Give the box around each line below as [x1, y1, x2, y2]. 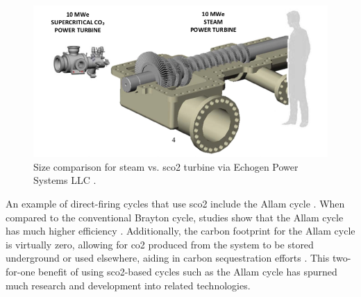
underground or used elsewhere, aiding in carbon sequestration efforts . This [6, 251, 330, 265]
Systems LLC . [33, 173, 96, 187]
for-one [6, 264, 35, 278]
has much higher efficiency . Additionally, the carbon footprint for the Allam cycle [6, 223, 355, 238]
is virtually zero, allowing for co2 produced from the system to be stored [6, 237, 314, 251]
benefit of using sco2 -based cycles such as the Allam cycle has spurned [38, 264, 337, 278]
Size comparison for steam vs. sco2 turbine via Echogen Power [33, 159, 299, 173]
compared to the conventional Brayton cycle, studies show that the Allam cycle [6, 210, 344, 224]
